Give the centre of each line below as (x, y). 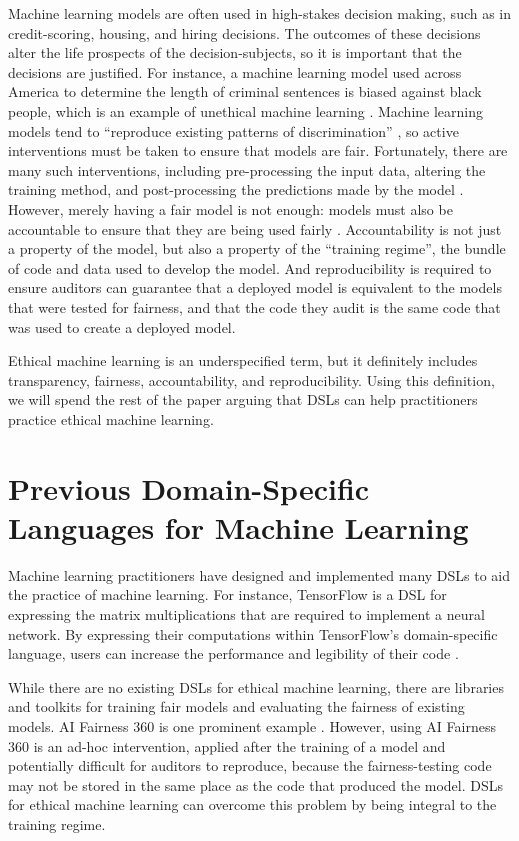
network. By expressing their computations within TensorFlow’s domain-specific (253, 633)
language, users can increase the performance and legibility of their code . (233, 653)
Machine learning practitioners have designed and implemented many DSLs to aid (259, 574)
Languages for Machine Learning (238, 526)
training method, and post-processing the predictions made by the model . (236, 189)
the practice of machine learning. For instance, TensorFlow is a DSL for (227, 594)
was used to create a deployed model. (122, 326)
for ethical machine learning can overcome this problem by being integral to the (252, 804)
